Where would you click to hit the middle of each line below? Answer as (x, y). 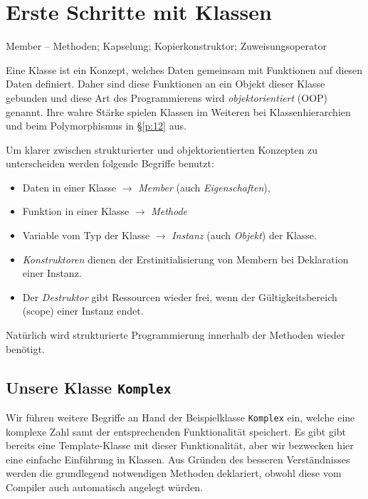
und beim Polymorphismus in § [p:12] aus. (96, 126)
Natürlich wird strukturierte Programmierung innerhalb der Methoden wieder (175, 335)
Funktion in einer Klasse (76, 211)
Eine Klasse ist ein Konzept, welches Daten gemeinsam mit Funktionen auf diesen (184, 69)
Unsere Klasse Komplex (89, 387)
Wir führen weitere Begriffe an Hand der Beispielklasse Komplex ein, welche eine (180, 417)
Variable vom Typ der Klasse (86, 235)
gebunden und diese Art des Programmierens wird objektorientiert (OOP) (167, 97)
